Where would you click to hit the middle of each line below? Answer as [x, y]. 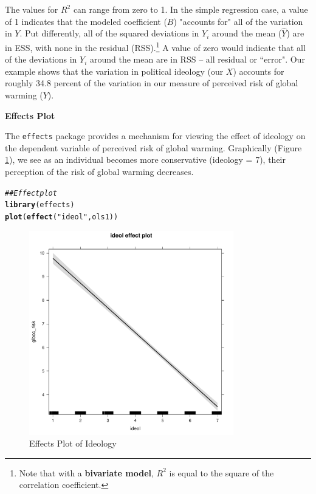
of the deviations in [41, 59]
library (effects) [40, 205]
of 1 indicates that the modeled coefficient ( [86, 21]
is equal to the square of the [222, 472]
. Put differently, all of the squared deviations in [109, 33]
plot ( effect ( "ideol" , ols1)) [62, 217]
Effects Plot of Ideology [73, 443]
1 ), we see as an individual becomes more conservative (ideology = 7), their [145, 160]
